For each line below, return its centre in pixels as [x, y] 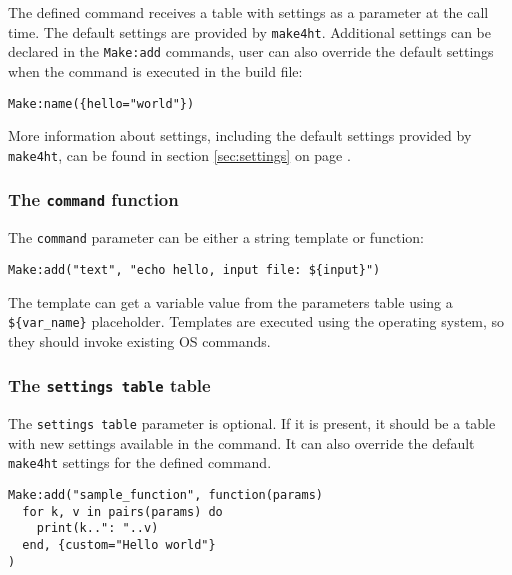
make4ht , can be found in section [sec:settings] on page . [179, 154]
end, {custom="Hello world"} [119, 545]
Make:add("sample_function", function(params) [165, 495]
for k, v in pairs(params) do [122, 511]
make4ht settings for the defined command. [140, 462]
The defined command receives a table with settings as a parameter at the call [248, 12]
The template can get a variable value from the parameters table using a [230, 301]
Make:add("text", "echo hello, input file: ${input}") [194, 269]
